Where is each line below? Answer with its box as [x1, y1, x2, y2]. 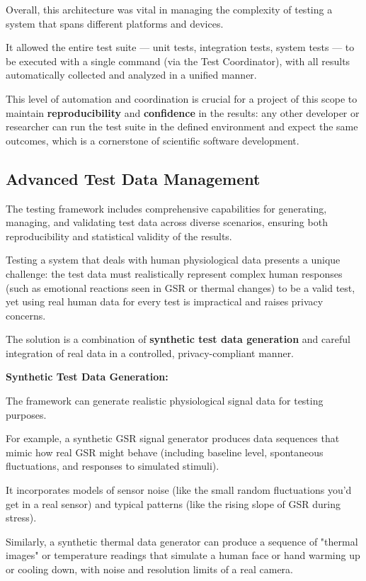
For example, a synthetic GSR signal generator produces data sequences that [6, 431, 340, 446]
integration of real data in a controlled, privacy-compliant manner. [6, 345, 294, 360]
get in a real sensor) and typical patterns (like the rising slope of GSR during [6, 496, 341, 511]
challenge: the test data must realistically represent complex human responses [6, 266, 343, 281]
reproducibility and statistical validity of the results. [6, 228, 232, 243]
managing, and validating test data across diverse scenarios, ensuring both [6, 215, 328, 230]
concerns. [6, 308, 46, 322]
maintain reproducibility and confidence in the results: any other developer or [6, 105, 360, 120]
